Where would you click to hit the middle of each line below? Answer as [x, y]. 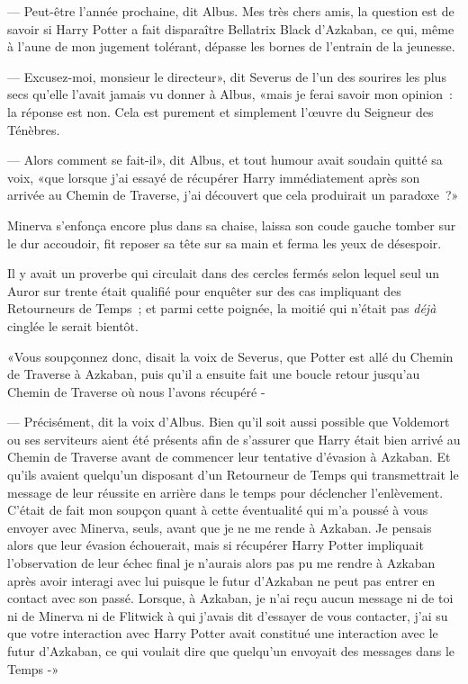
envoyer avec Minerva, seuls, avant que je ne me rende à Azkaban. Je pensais [220, 527]
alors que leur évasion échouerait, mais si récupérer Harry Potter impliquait [216, 545]
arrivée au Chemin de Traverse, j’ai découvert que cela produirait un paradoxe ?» [233, 195]
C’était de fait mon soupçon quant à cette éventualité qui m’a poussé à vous [218, 510]
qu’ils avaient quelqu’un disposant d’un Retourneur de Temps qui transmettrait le [233, 475]
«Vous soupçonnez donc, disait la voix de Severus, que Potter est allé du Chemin [230, 356]
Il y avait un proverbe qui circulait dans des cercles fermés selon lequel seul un [224, 273]
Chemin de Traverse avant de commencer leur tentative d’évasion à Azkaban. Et [229, 457]
